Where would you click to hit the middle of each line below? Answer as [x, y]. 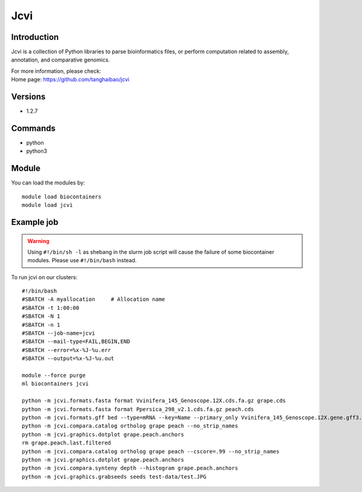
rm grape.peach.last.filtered [67, 443]
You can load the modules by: [48, 183]
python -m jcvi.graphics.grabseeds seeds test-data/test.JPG [114, 477]
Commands [33, 128]
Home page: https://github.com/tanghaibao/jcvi [70, 80]
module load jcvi [47, 205]
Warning [38, 241]
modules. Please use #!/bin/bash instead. [82, 260]
